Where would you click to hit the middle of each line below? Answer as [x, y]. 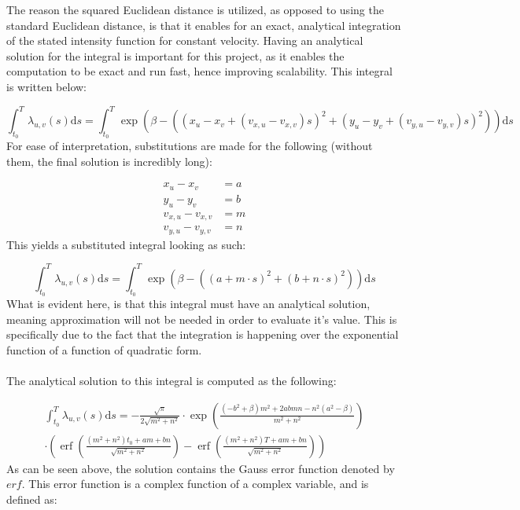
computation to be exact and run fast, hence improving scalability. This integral [199, 71]
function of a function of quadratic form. [104, 349]
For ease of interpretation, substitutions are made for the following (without [190, 146]
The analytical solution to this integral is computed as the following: [171, 380]
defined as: [32, 499]
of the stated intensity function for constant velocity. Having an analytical [185, 40]
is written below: [47, 86]
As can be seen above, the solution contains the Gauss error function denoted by [201, 468]
